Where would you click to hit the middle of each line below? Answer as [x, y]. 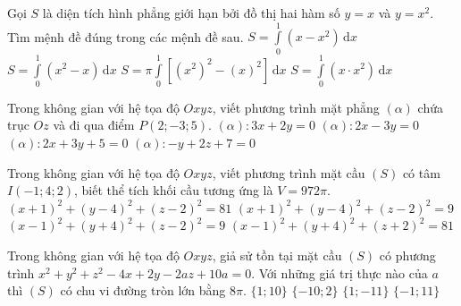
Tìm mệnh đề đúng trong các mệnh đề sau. [126, 36]
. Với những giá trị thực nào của [339, 272]
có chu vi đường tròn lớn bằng [143, 290]
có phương [407, 255]
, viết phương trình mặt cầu [289, 172]
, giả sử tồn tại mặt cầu [277, 255]
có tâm [421, 172]
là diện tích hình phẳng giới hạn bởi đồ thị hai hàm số [191, 13]
